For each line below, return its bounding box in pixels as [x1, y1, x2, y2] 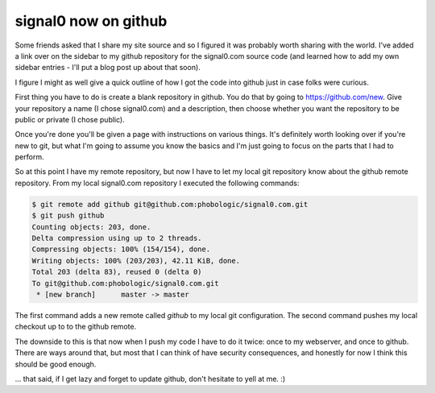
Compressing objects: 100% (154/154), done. [31, 245, 211, 254]
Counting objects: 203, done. [31, 222, 151, 231]
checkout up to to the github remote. [14, 322, 137, 332]
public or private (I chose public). [14, 114, 125, 124]
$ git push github [31, 211, 105, 221]
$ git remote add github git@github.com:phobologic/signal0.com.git [31, 200, 309, 209]
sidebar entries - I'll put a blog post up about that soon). [14, 63, 201, 72]
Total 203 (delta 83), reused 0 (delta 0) [31, 267, 202, 277]
